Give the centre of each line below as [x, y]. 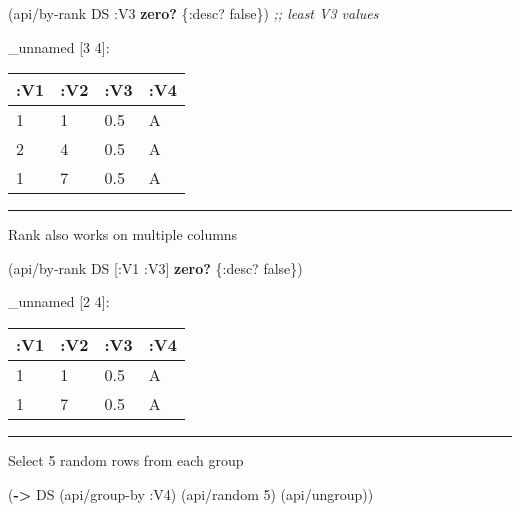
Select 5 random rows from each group [126, 459]
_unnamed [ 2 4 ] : [59, 301]
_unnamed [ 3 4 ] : [59, 46]
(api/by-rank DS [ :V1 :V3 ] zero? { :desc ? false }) [155, 267]
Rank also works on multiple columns [123, 234]
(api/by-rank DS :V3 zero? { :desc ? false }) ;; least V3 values [193, 13]
